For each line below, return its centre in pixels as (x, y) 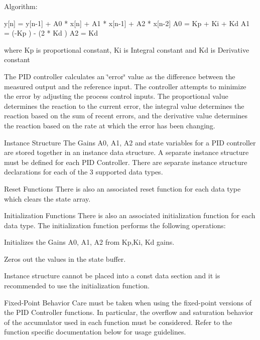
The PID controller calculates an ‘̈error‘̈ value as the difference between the (120, 76)
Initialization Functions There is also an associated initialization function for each (130, 215)
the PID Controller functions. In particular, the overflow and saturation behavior (129, 312)
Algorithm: (21, 6)
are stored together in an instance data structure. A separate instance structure (126, 152)
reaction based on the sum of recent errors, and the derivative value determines (126, 116)
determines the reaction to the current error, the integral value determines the (124, 106)
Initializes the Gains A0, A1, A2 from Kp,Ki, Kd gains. (89, 242)
